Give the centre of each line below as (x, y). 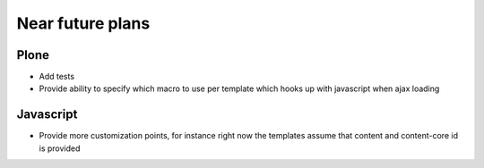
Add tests (57, 77)
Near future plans (83, 23)
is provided (60, 148)
